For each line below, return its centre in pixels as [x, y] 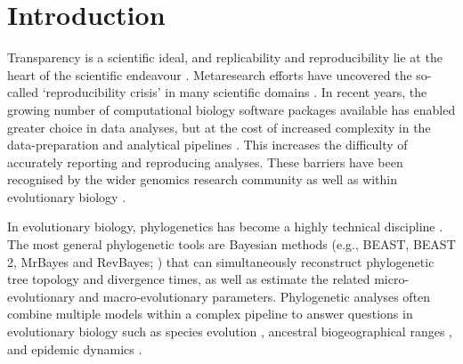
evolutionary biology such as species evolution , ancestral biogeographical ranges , [230, 332]
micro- [392, 279]
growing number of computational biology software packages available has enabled [231, 109]
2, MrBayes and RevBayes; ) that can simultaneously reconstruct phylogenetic [221, 261]
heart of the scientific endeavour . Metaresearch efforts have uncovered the [210, 74]
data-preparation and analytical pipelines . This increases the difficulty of [207, 145]
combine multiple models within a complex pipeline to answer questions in [210, 314]
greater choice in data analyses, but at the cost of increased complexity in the [219, 127]
